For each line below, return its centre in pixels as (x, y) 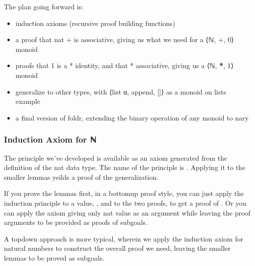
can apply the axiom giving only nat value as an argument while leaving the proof (127, 212)
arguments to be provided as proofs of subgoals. (76, 222)
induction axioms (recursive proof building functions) (95, 23)
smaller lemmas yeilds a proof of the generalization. (81, 177)
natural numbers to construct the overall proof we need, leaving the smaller (117, 248)
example (28, 101)
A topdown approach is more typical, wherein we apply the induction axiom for (124, 238)
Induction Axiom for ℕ (50, 139)
